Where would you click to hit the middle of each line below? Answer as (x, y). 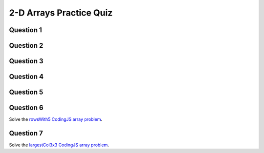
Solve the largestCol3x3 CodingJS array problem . (59, 145)
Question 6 (26, 108)
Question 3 (26, 61)
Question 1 (26, 30)
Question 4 (26, 77)
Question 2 (26, 46)
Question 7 (26, 133)
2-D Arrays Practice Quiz (61, 13)
